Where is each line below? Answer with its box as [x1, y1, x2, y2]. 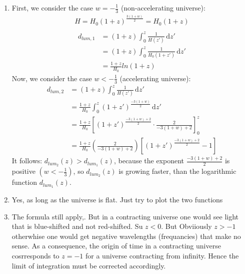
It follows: [11, 155, 42, 166]
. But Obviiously [161, 221, 212, 231]
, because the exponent [113, 155, 184, 166]
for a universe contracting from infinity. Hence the [85, 250, 239, 261]
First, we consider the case [11, 3, 93, 13]
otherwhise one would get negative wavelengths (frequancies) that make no [11, 230, 241, 241]
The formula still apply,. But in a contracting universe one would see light [11, 211, 239, 221]
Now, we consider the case [11, 73, 92, 83]
